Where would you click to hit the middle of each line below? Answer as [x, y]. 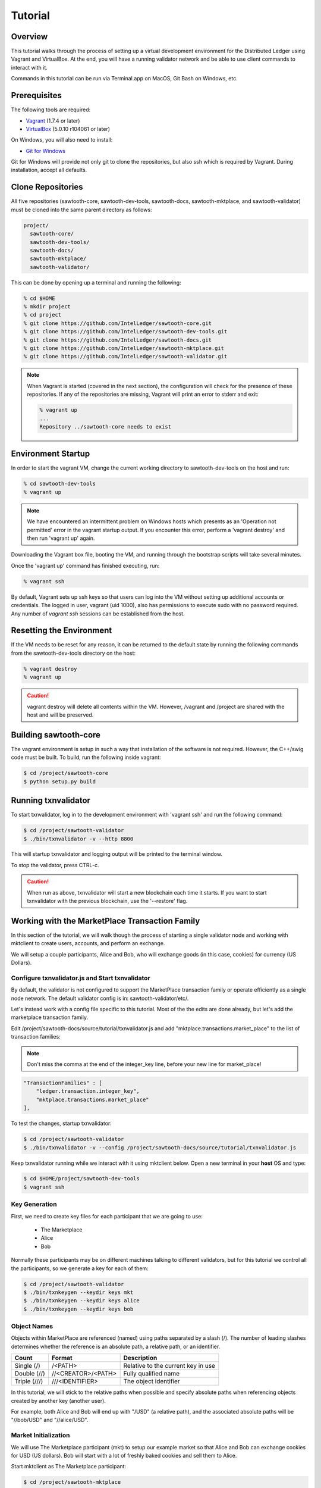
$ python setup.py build [60, 781]
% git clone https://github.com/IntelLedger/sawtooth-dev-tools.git [125, 332]
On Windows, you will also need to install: [62, 140]
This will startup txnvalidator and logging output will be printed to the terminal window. [117, 854]
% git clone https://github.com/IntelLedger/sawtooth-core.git [118, 323]
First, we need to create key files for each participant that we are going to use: [107, 1216]
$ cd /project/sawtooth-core [66, 773]
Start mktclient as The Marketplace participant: [69, 1467]
